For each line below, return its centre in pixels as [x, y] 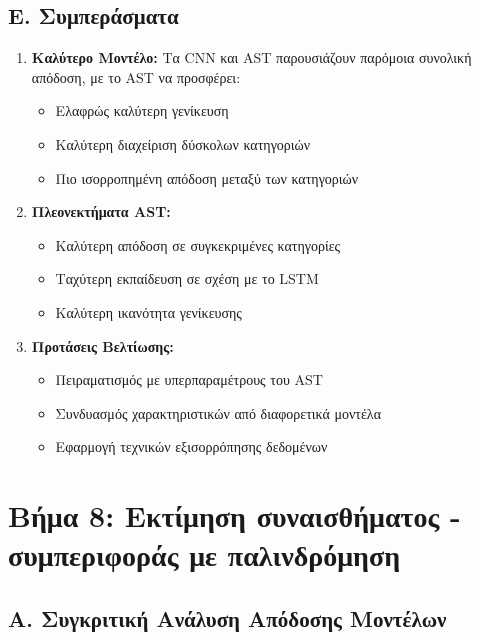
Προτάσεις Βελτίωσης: [102, 345]
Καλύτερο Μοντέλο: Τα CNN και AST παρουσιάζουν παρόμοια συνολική [251, 57]
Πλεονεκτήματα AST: [101, 211]
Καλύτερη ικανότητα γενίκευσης [148, 311]
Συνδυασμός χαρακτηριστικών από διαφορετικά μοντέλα [218, 412]
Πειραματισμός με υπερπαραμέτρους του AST [189, 379]
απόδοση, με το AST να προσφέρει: [136, 76]
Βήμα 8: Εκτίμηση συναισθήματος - [234, 515]
